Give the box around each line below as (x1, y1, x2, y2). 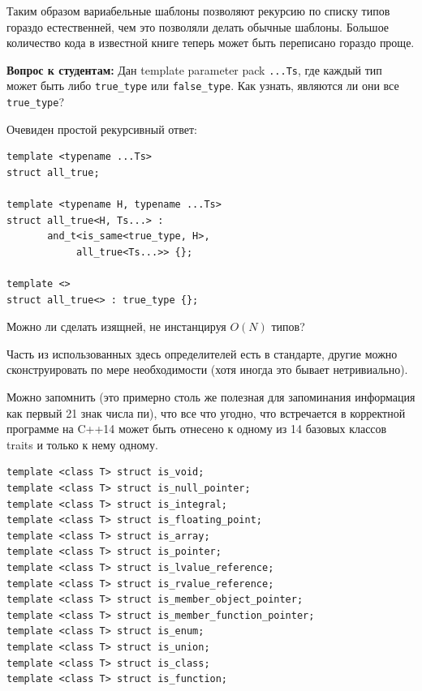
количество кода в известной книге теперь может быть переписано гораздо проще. (6, 34, 415, 51)
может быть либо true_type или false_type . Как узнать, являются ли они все (6, 77, 399, 94)
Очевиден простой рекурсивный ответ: (6, 120, 197, 137)
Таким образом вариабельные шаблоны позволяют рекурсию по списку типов (6, 2, 390, 19)
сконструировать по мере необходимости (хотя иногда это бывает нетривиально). (6, 361, 408, 378)
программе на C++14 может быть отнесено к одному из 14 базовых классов (6, 420, 387, 437)
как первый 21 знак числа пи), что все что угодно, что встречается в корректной (6, 404, 406, 421)
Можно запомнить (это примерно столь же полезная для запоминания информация (6, 388, 416, 406)
